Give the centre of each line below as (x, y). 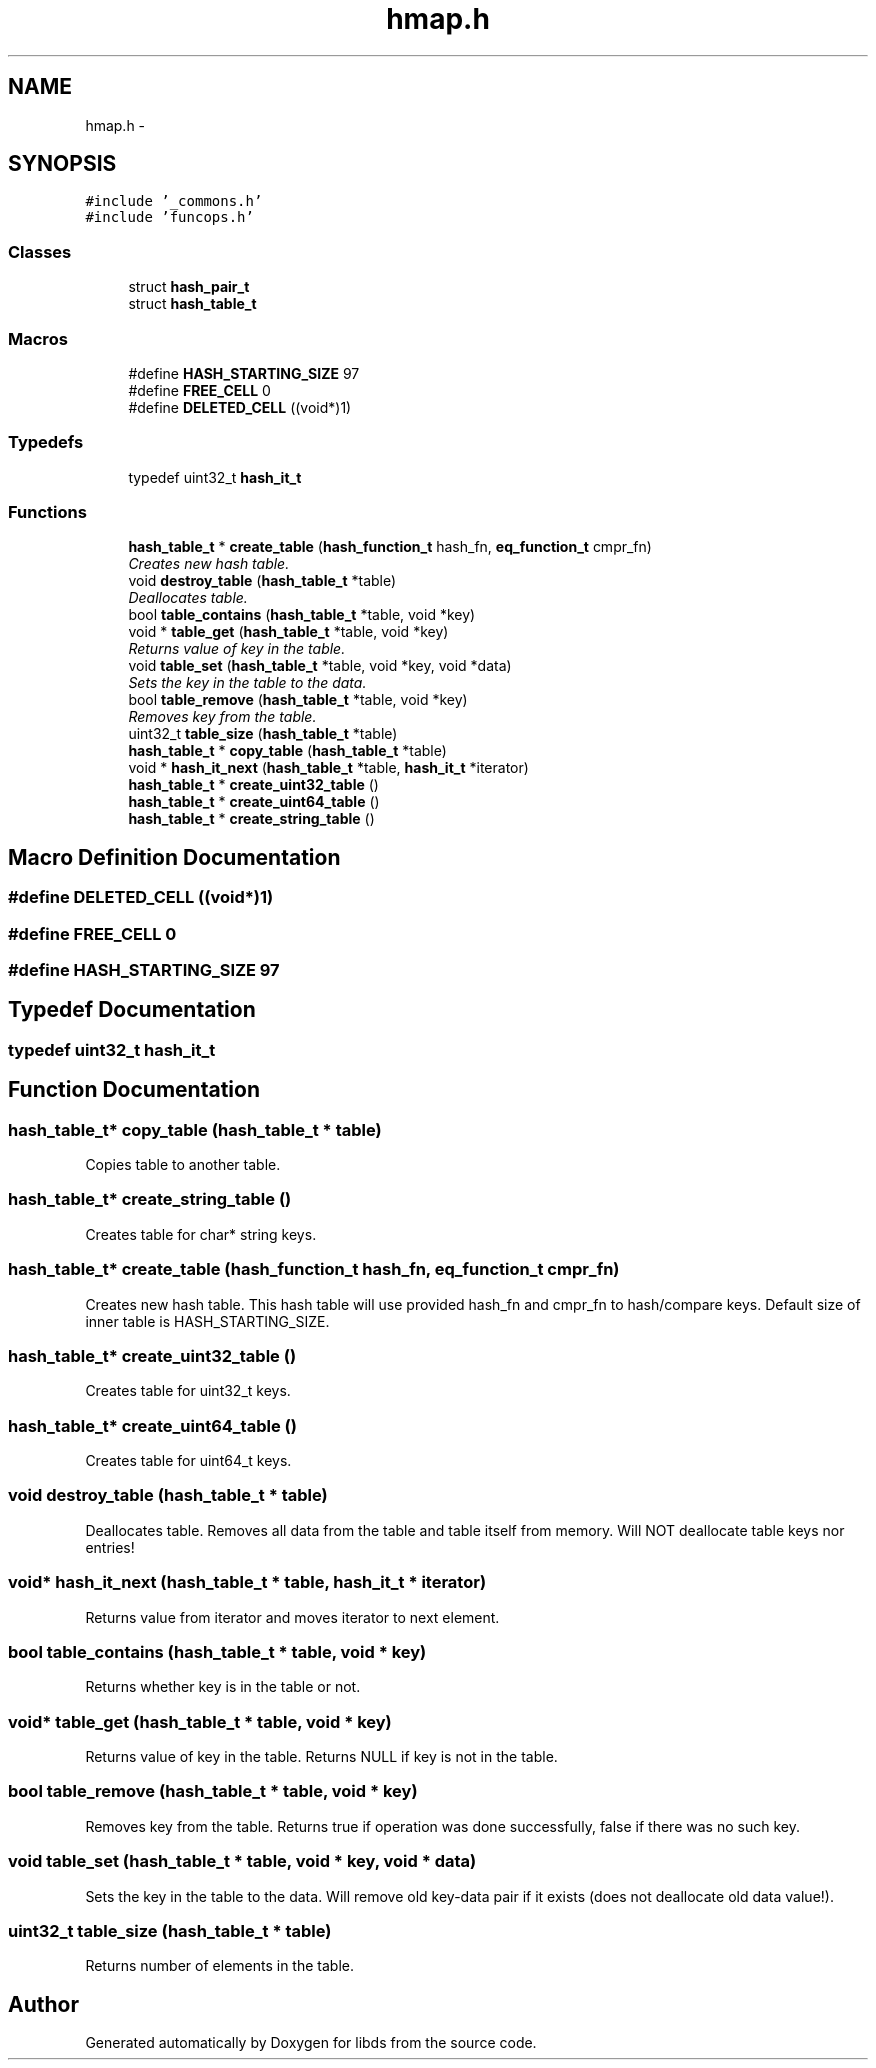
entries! (110, 1547)
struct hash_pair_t (189, 287)
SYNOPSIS (62, 164)
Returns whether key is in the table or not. (223, 1687)
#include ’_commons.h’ (174, 201)
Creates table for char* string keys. (201, 1234)
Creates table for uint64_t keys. (188, 1461)
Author (43, 2004)
